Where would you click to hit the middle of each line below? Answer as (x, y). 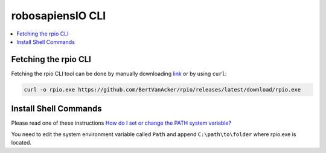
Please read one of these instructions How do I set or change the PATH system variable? (121, 123)
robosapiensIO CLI (59, 16)
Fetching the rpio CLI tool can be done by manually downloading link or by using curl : (119, 73)
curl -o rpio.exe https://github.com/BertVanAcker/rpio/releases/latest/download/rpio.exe (162, 89)
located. (21, 143)
